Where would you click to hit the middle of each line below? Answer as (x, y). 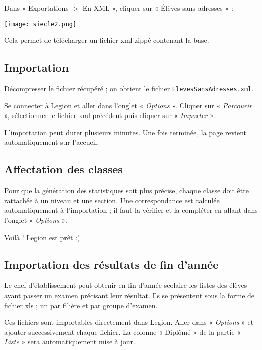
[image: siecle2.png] (40, 24)
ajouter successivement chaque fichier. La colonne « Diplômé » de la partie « (123, 332)
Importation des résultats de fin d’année (111, 264)
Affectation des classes (63, 169)
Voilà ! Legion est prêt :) (42, 237)
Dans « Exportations (36, 8)
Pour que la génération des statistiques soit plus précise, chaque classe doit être (126, 190)
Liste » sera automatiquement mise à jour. (70, 342)
